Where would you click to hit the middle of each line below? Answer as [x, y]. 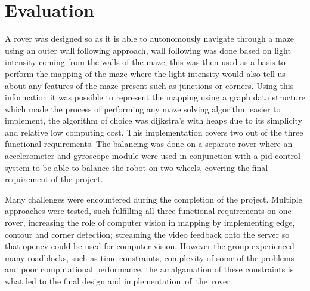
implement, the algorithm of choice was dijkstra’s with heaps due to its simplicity [154, 120]
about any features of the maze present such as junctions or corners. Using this [149, 85]
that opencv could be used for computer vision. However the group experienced [150, 246]
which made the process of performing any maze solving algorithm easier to [143, 108]
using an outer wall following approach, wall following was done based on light [148, 50]
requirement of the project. [54, 179]
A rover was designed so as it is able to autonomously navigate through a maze [150, 39]
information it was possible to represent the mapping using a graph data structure [155, 97]
